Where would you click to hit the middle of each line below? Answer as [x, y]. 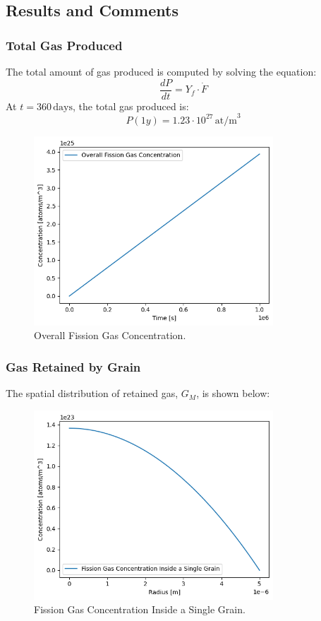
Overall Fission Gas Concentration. [110, 335]
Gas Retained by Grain [73, 366]
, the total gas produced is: [131, 106]
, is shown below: [233, 393]
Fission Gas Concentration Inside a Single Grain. [140, 609]
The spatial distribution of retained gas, [92, 393]
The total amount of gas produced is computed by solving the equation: [161, 71]
